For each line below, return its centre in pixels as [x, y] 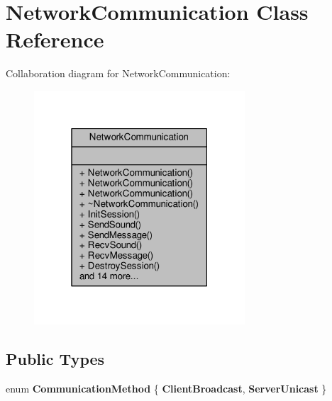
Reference [55, 39]
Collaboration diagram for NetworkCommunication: [118, 73]
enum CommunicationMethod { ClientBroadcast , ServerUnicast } [166, 389]
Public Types [55, 359]
